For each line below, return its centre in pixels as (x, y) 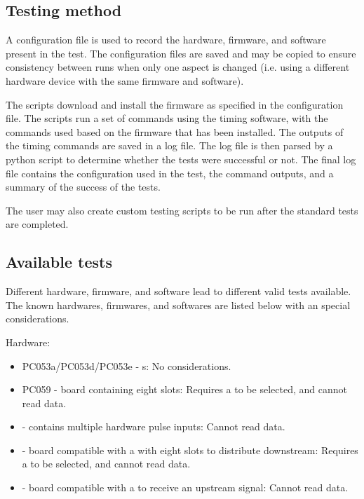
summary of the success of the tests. (83, 187)
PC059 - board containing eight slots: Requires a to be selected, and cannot (184, 389)
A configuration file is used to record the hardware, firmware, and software (166, 40)
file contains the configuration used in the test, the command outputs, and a (170, 173)
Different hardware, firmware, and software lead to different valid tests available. (178, 291)
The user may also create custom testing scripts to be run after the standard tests (182, 210)
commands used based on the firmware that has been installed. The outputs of (175, 131)
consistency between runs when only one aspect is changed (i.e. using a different (178, 67)
